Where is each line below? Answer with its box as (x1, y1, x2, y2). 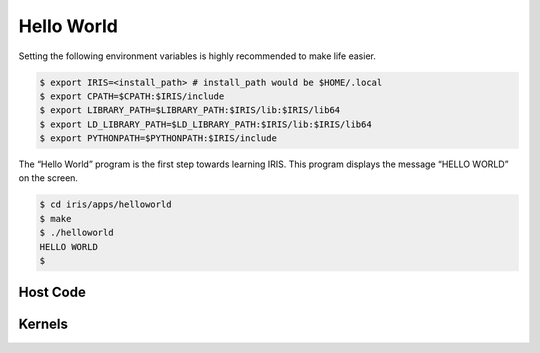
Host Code (18, 284, 87, 301)
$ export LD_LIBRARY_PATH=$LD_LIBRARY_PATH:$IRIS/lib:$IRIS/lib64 (39, 118, 372, 130)
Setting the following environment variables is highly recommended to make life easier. (18, 50, 377, 62)
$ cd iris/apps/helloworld (39, 199, 172, 210)
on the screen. (18, 172, 79, 184)
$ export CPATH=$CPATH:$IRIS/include (39, 90, 225, 102)
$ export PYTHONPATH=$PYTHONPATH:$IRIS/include (39, 133, 277, 144)
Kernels (18, 316, 69, 333)
